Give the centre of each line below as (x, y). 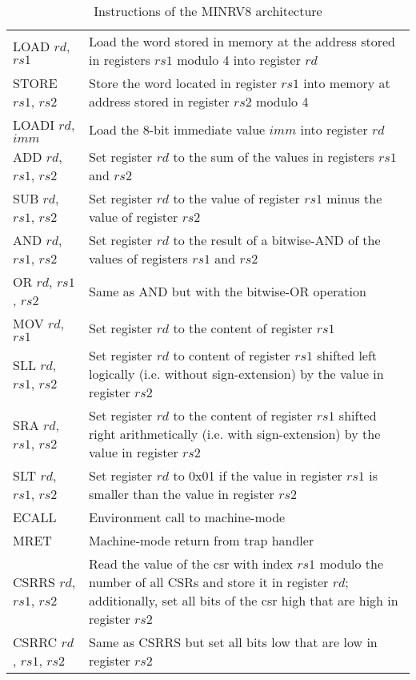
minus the (354, 198)
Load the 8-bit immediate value (177, 129)
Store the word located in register (183, 83)
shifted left (347, 355)
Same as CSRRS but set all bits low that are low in (233, 642)
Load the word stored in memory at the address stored (242, 41)
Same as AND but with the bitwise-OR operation (228, 291)
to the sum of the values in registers (274, 157)
